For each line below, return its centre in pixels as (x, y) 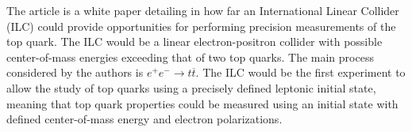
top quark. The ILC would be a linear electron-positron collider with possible (194, 41)
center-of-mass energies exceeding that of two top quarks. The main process (190, 57)
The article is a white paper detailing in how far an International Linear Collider (203, 10)
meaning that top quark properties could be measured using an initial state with (202, 103)
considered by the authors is (75, 72)
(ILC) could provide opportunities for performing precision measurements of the (201, 26)
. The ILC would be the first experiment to (300, 72)
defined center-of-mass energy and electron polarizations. (144, 119)
